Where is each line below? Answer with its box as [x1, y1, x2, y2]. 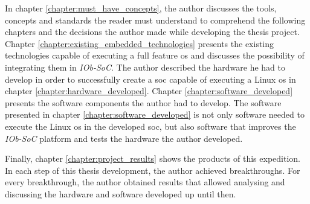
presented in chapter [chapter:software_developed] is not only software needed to [5, 108, 305, 121]
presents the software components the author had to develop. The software [5, 96, 282, 109]
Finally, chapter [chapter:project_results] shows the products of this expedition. [5, 152, 300, 165]
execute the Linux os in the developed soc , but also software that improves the [5, 120, 296, 132]
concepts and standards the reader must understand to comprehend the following [5, 13, 306, 26]
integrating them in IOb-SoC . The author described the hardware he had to [5, 60, 285, 73]
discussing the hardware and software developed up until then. [5, 187, 236, 200]
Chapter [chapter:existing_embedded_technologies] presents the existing [5, 37, 274, 49]
